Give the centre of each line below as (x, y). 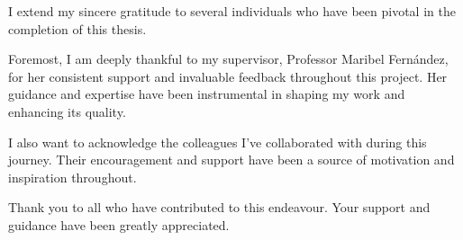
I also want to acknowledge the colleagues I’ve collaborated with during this (218, 142)
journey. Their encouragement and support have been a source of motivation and (231, 160)
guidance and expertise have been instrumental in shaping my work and (207, 94)
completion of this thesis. (77, 28)
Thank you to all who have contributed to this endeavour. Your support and (219, 207)
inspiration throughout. (73, 177)
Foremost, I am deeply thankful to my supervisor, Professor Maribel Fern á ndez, (228, 59)
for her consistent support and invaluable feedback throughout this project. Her (228, 76)
